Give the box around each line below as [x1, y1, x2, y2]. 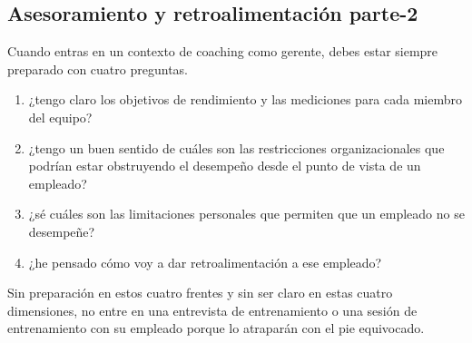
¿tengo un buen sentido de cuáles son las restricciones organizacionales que [28, 138, 445, 157]
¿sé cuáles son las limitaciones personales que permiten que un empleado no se [28, 204, 465, 223]
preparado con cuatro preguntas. [7, 59, 188, 78]
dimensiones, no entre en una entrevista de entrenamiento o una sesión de [7, 300, 418, 319]
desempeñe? [28, 221, 95, 240]
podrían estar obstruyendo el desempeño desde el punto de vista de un [28, 156, 421, 175]
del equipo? [28, 107, 93, 126]
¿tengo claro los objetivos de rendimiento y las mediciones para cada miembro [28, 90, 462, 109]
